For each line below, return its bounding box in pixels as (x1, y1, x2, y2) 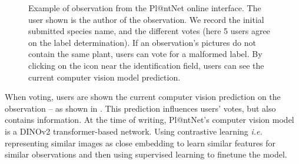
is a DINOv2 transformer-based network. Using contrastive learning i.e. (5, 125, 263, 137)
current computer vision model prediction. (28, 71, 181, 83)
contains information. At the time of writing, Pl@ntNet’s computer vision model (5, 113, 294, 126)
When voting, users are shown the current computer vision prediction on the (5, 91, 281, 103)
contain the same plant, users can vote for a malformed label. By (28, 48, 263, 60)
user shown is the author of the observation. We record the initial (28, 13, 264, 25)
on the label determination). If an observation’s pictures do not (28, 36, 256, 48)
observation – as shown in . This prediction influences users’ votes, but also (5, 102, 276, 114)
